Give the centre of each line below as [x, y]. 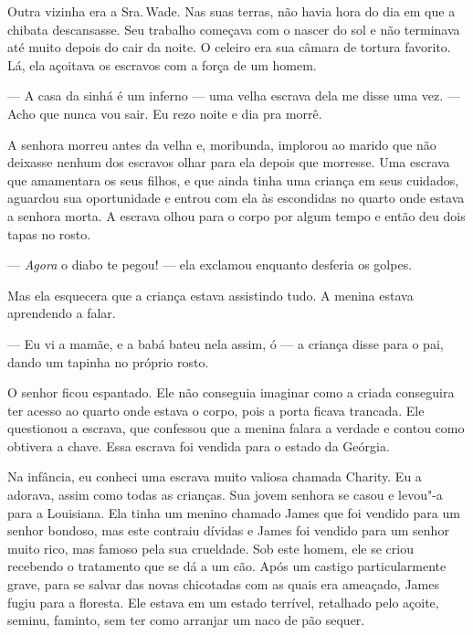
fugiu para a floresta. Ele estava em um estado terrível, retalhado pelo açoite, [223, 602]
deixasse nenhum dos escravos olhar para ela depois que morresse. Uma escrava [229, 162]
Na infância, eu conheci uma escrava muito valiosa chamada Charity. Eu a [215, 476]
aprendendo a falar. [62, 313]
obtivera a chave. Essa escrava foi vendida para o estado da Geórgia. [199, 445]
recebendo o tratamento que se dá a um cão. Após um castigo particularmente [227, 566]
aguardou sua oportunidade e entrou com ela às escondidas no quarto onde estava [236, 198]
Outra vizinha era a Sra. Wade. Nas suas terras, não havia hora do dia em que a [231, 11]
